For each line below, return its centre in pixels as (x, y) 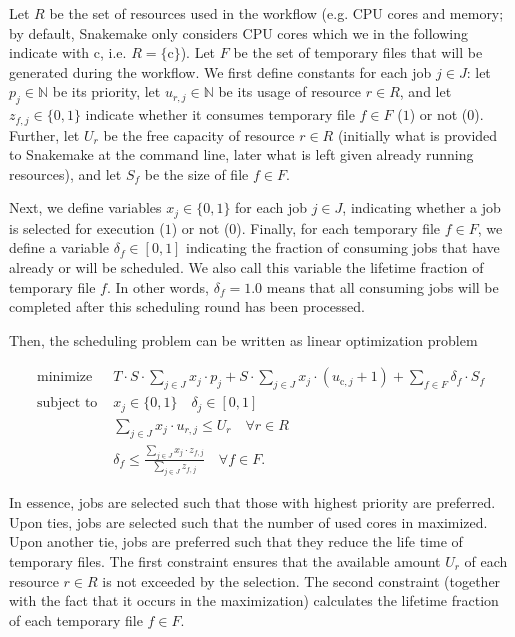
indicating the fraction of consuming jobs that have (343, 247)
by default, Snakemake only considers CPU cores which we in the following (238, 32)
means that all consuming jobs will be (382, 286)
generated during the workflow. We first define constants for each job (220, 71)
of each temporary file (76, 619)
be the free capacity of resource (199, 134)
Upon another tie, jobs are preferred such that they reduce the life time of (236, 541)
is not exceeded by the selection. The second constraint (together (301, 580)
